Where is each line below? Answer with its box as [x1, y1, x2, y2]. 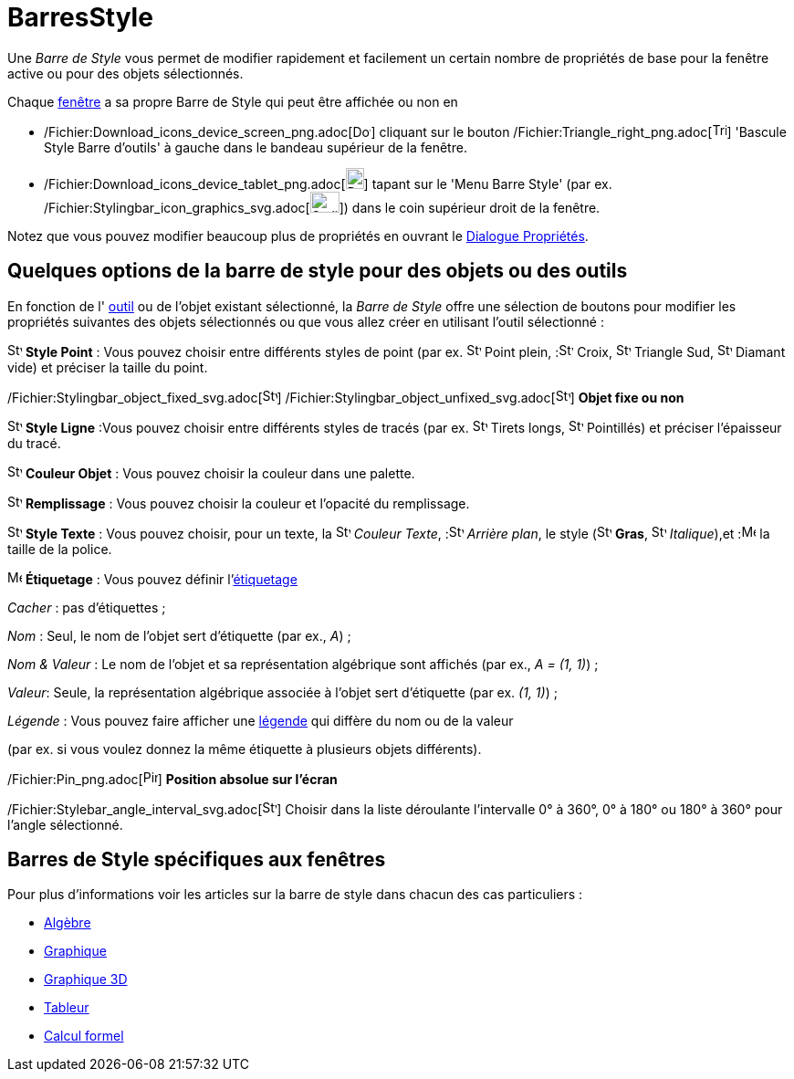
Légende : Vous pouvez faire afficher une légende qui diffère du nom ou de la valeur [7, 712, 514, 728]
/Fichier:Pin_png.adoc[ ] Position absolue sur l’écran [7, 770, 338, 787]
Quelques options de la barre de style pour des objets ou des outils [7, 259, 628, 283]
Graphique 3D [44, 971, 128, 988]
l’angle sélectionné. [7, 816, 123, 833]
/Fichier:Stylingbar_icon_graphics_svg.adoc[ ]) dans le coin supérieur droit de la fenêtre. [44, 199, 601, 215]
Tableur [44, 1000, 89, 1016]
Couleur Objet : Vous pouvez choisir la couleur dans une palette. [25, 465, 415, 481]
